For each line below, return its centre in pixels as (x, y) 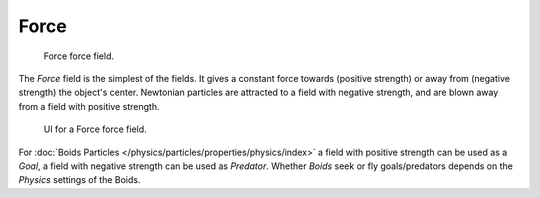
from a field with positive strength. (89, 106)
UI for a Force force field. (95, 129)
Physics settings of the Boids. (79, 180)
